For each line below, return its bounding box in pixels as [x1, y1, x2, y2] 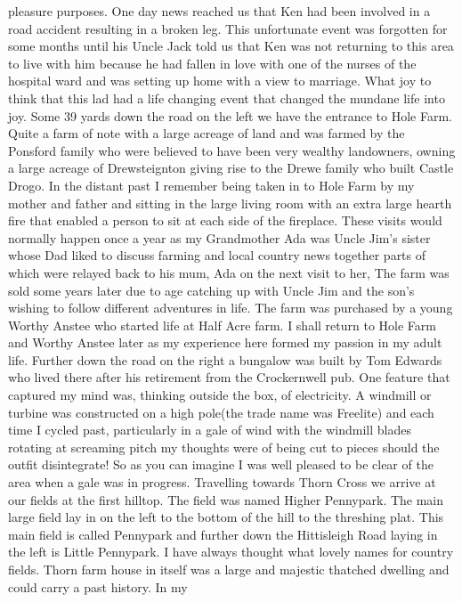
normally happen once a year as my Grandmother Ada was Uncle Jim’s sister [8, 228, 431, 247]
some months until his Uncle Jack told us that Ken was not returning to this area [8, 37, 454, 55]
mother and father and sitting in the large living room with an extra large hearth [8, 193, 452, 212]
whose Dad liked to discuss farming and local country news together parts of [8, 246, 426, 264]
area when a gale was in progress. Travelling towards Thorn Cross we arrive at [8, 473, 436, 492]
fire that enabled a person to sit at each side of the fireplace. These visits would [8, 211, 442, 230]
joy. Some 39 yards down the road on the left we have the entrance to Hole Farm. [8, 106, 452, 125]
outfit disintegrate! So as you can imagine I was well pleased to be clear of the [8, 455, 434, 474]
